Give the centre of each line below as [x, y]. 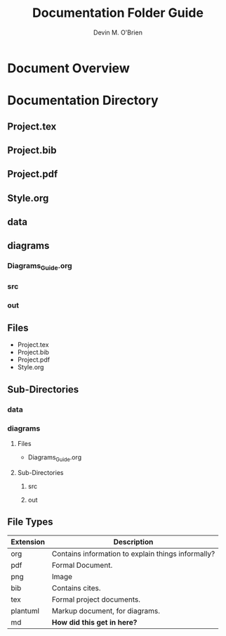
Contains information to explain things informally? [133, 554]
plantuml [25, 611]
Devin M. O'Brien [118, 32]
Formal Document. [82, 565]
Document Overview [68, 68]
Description [133, 542]
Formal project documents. [96, 599]
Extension [28, 542]
